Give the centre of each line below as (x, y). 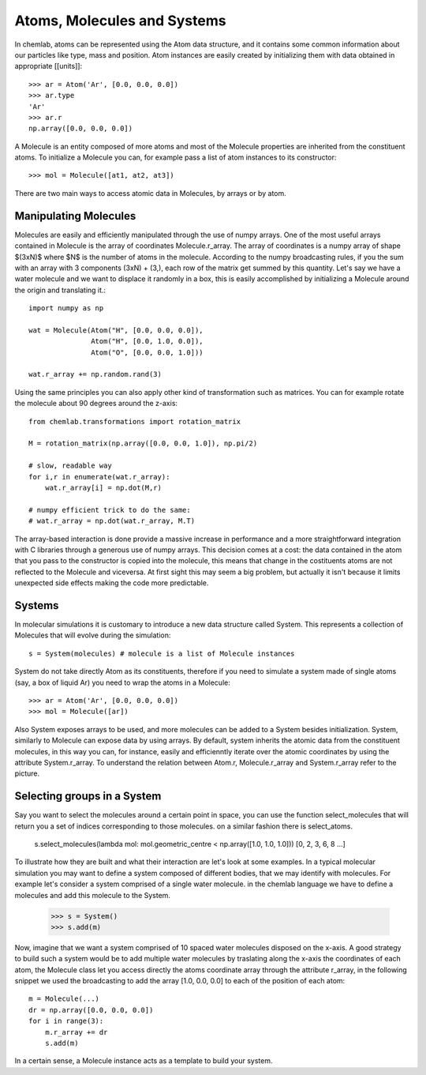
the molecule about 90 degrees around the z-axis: (96, 404)
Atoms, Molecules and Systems (120, 21)
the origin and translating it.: (60, 290)
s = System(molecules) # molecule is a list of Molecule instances (162, 653)
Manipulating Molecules (75, 216)
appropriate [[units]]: (49, 66)
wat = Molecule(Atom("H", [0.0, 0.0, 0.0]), (116, 330)
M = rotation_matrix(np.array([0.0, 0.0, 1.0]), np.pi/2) (143, 444)
